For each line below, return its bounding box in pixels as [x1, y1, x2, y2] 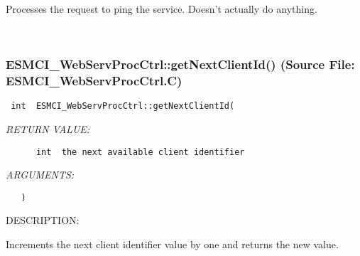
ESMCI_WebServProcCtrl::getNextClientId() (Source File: [6, 55, 355, 73]
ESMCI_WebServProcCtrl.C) [6, 72, 182, 90]
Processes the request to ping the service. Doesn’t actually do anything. [6, 1, 317, 16]
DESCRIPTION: [6, 213, 80, 228]
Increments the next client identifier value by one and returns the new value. [6, 237, 339, 252]
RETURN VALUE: [6, 121, 90, 136]
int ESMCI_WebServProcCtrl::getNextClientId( [11, 101, 235, 112]
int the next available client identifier [36, 146, 245, 157]
